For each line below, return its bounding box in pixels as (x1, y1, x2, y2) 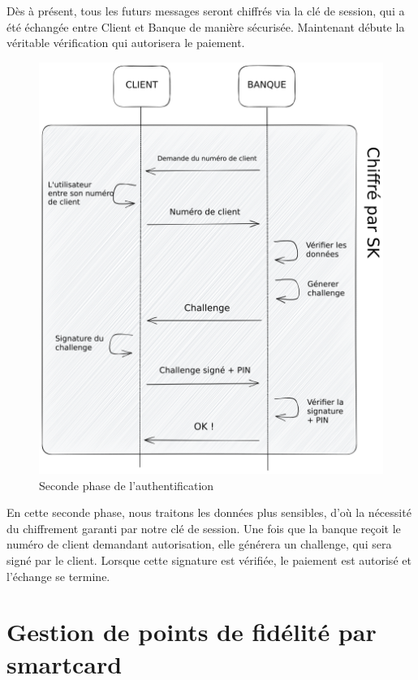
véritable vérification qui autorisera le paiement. (6, 34, 245, 51)
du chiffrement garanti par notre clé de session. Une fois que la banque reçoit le (6, 519, 401, 536)
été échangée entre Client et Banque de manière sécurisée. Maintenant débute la (6, 18, 405, 35)
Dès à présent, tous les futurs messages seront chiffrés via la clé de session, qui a (6, 2, 405, 19)
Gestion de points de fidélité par (6, 615, 377, 648)
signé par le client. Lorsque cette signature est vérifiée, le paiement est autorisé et (6, 551, 412, 568)
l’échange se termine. (6, 567, 110, 584)
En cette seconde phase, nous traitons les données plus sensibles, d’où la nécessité (6, 504, 412, 521)
